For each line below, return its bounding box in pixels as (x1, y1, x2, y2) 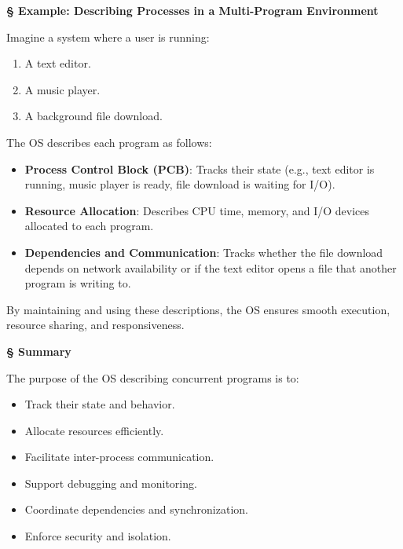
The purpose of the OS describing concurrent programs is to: (6, 369, 299, 386)
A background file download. (24, 108, 163, 124)
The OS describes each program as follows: (6, 134, 212, 150)
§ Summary (6, 342, 71, 359)
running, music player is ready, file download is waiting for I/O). (24, 176, 335, 192)
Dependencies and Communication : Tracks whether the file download (24, 243, 383, 260)
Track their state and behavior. (24, 396, 175, 412)
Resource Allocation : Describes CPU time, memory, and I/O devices (24, 202, 370, 218)
